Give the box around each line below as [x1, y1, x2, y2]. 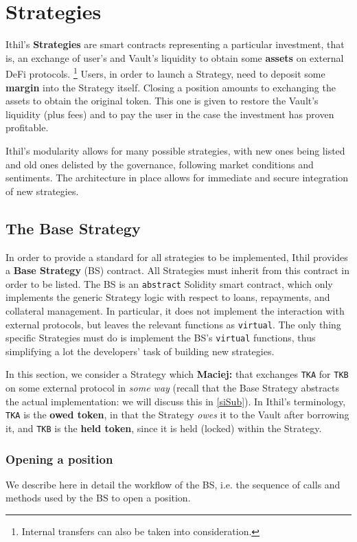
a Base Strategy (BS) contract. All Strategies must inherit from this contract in [5, 263, 349, 278]
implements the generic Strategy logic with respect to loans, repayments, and [5, 290, 330, 304]
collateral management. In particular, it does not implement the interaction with [5, 303, 345, 317]
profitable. [5, 120, 49, 135]
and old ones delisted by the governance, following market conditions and [5, 157, 314, 171]
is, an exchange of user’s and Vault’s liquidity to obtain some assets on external [5, 50, 344, 65]
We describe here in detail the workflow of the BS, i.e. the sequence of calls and [5, 477, 341, 491]
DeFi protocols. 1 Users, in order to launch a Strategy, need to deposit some [5, 65, 325, 80]
